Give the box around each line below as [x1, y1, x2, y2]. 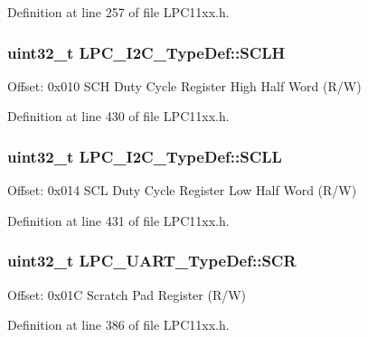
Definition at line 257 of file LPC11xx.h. [7, 3, 230, 21]
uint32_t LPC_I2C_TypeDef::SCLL [7, 145, 282, 167]
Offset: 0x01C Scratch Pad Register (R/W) [7, 285, 247, 304]
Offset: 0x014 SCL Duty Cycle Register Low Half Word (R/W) [7, 181, 357, 200]
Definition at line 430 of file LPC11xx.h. [7, 107, 230, 126]
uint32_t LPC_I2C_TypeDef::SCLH [7, 41, 286, 63]
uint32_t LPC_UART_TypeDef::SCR [7, 249, 297, 272]
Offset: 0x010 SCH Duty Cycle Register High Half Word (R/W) [7, 76, 362, 95]
